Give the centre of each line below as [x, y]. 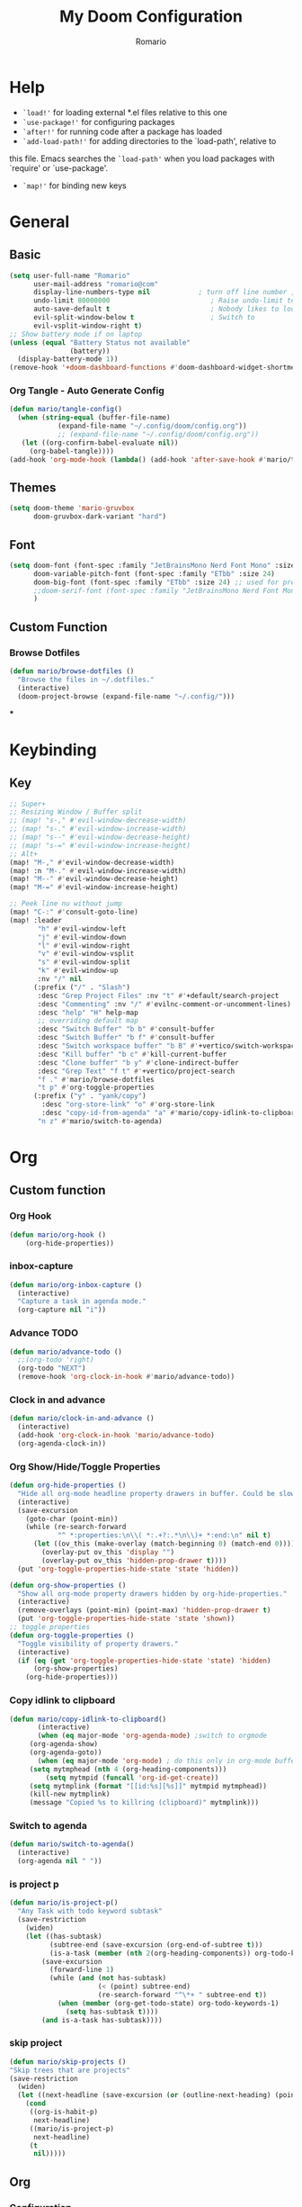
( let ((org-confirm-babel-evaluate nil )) [100, 443]
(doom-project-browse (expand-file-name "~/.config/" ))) [126, 696]
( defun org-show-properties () [68, 1585]
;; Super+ [28, 804]
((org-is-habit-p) [64, 2112]
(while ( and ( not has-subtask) [108, 1978]
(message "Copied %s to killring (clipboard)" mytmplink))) [144, 1803]
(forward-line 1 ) [82, 1970]
